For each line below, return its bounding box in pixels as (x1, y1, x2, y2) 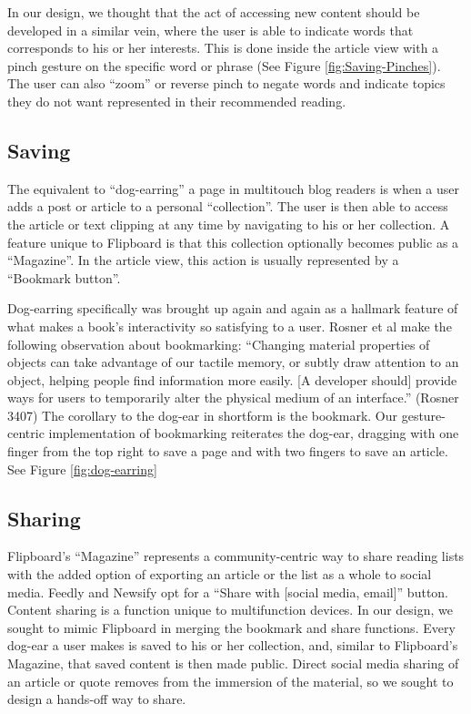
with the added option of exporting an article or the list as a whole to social (7, 565, 432, 584)
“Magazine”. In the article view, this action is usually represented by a (7, 250, 399, 270)
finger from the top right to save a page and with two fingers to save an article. (7, 442, 448, 461)
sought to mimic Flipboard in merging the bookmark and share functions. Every (7, 617, 456, 637)
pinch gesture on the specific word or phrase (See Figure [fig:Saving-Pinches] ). (7, 56, 441, 75)
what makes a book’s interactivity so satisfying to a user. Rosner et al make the (7, 316, 452, 335)
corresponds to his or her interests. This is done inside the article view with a (7, 38, 439, 57)
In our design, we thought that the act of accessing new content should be (7, 3, 420, 21)
